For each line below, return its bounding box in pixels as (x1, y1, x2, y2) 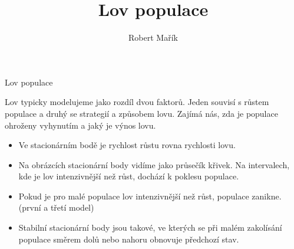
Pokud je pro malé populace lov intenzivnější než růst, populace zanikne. (18, 189, 282, 202)
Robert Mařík (128, 31, 178, 44)
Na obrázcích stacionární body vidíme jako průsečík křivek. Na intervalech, (18, 158, 290, 171)
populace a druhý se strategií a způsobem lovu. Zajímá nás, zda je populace (5, 107, 278, 119)
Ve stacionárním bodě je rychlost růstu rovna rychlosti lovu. (18, 139, 236, 151)
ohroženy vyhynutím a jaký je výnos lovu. (5, 119, 156, 131)
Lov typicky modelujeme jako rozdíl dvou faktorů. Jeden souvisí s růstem (5, 96, 269, 108)
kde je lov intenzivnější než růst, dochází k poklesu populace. (18, 170, 239, 182)
